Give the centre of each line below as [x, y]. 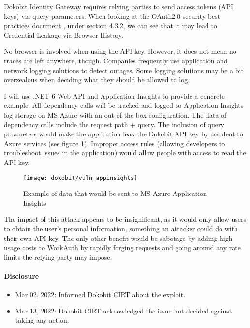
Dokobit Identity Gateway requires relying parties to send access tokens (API [118, 6]
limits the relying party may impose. [58, 257]
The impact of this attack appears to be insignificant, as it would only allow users [125, 219]
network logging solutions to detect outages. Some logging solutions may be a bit [124, 70]
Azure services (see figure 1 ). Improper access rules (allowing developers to [115, 143]
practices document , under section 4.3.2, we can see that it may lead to [110, 25]
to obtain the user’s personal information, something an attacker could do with [121, 228]
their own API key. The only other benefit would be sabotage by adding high [118, 238]
